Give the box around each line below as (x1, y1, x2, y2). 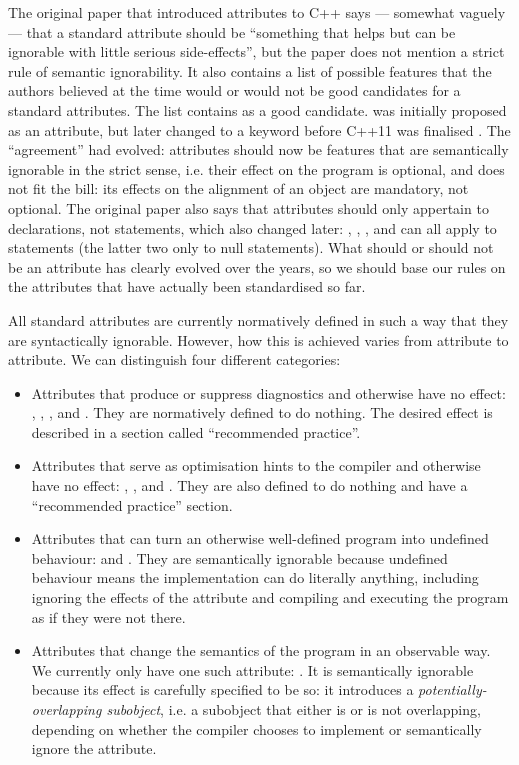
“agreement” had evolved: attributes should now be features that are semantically (8, 139, 509, 160)
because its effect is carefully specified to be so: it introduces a (31, 679, 414, 700)
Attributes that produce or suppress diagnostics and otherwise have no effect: (31, 382, 506, 403)
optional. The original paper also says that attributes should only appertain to (8, 197, 489, 218)
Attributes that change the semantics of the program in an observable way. (31, 640, 491, 661)
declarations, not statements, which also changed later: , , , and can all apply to (8, 217, 497, 238)
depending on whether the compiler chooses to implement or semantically (31, 718, 482, 739)
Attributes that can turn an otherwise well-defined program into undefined (31, 528, 489, 549)
